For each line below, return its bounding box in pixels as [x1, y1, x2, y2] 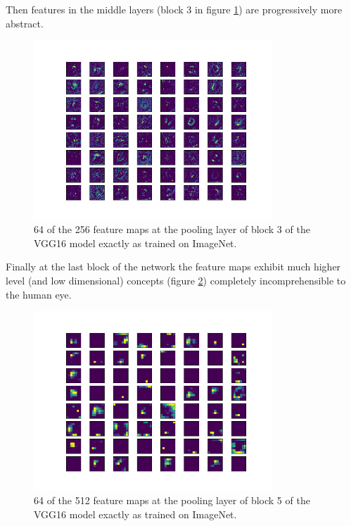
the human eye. [6, 287, 72, 301]
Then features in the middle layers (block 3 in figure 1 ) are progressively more [6, 2, 343, 16]
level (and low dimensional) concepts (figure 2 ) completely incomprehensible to [6, 273, 346, 287]
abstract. [6, 15, 44, 30]
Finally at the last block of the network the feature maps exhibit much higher [6, 259, 341, 274]
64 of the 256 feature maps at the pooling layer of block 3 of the [34, 222, 310, 237]
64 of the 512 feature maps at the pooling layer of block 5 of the [34, 493, 310, 508]
